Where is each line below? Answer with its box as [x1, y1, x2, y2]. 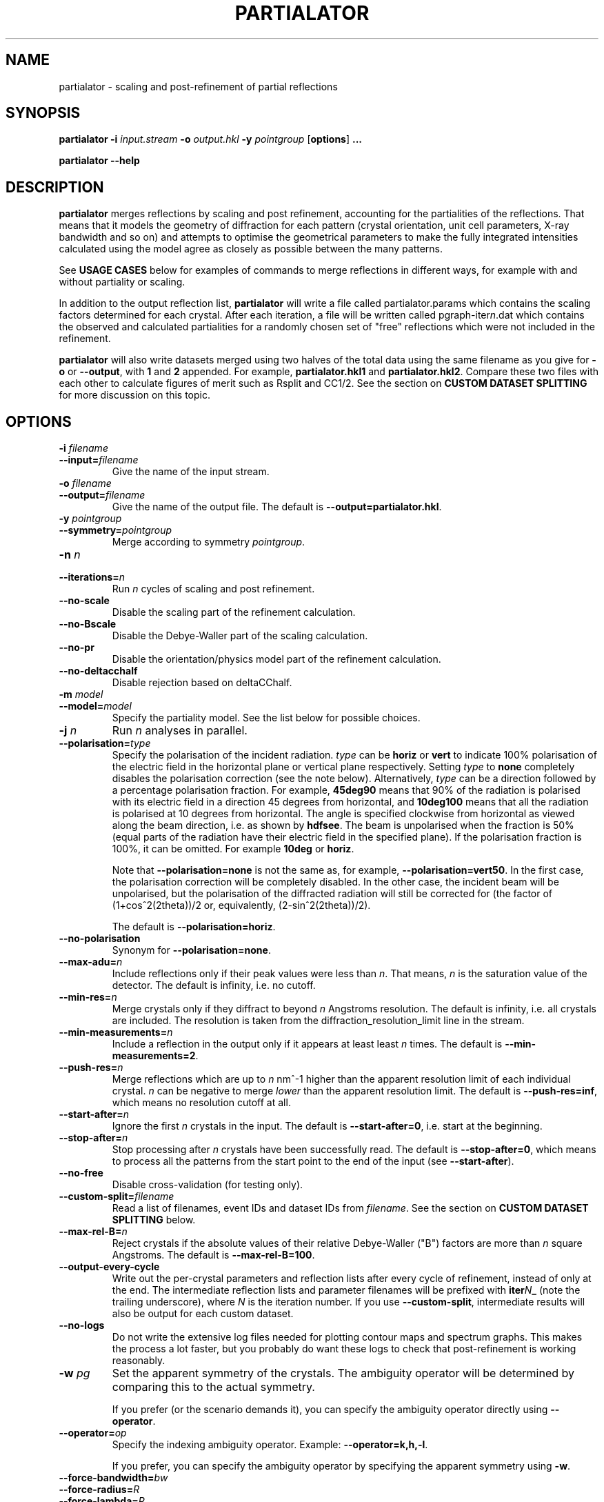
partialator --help [59, 154, 140, 167]
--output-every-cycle [59, 1261, 160, 1273]
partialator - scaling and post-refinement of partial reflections [59, 80, 338, 92]
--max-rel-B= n [59, 1225, 128, 1238]
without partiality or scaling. [59, 276, 185, 288]
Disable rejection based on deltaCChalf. [112, 677, 292, 689]
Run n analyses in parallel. [112, 723, 248, 738]
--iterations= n [59, 571, 125, 583]
